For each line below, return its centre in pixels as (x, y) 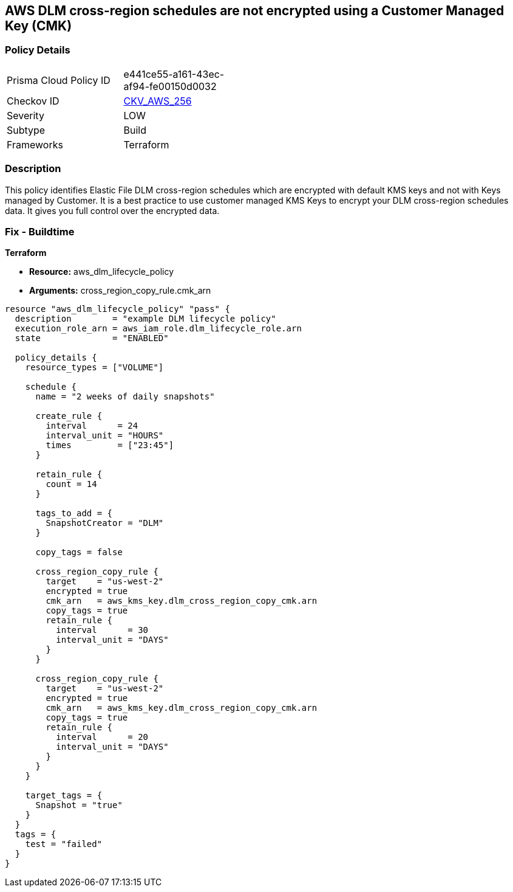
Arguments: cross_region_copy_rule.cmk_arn (120, 291)
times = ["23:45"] (110, 445)
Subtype (26, 130)
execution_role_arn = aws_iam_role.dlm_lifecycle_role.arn (158, 329)
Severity (25, 115)
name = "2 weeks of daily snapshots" (125, 397)
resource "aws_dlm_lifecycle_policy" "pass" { (117, 309)
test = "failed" (64, 844)
